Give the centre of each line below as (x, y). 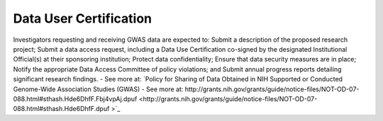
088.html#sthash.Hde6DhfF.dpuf (61, 109)
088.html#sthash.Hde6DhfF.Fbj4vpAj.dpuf (75, 98)
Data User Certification (83, 18)
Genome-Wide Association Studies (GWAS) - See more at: (98, 89)
